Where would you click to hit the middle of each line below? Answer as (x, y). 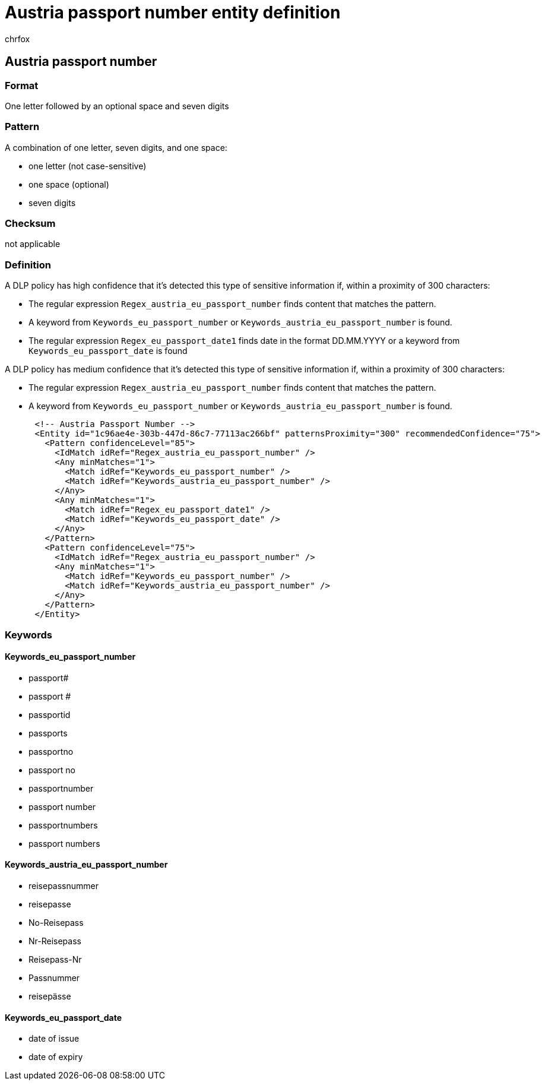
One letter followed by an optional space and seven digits (117, 106)
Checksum (30, 224)
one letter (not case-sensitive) (88, 166)
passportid (50, 714)
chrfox (18, 39)
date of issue (54, 1039)
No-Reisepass (56, 923)
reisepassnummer (64, 886)
